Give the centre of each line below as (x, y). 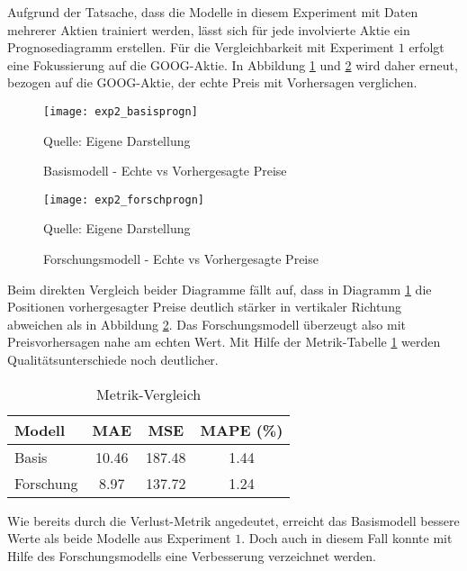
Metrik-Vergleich (149, 394)
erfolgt (427, 47)
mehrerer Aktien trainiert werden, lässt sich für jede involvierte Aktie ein (209, 29)
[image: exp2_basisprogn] (121, 111)
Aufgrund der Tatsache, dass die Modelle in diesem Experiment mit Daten (213, 12)
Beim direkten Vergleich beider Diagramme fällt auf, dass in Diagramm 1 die (220, 289)
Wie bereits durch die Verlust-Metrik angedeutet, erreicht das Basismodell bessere (233, 520)
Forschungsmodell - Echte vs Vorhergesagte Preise (181, 259)
